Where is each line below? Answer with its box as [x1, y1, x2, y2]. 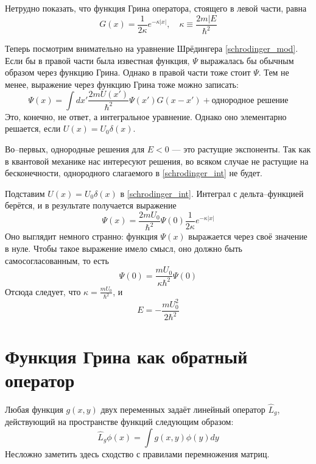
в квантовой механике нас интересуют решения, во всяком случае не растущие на [5, 154, 309, 167]
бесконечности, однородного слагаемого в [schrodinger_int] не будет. [5, 166, 262, 179]
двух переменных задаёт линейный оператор [100, 402, 265, 415]
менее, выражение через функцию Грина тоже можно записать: [5, 77, 239, 90]
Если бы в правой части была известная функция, [5, 54, 190, 66]
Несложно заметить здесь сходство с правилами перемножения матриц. [5, 447, 270, 460]
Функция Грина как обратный [5, 343, 248, 368]
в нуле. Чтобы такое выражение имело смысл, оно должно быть [5, 242, 242, 254]
